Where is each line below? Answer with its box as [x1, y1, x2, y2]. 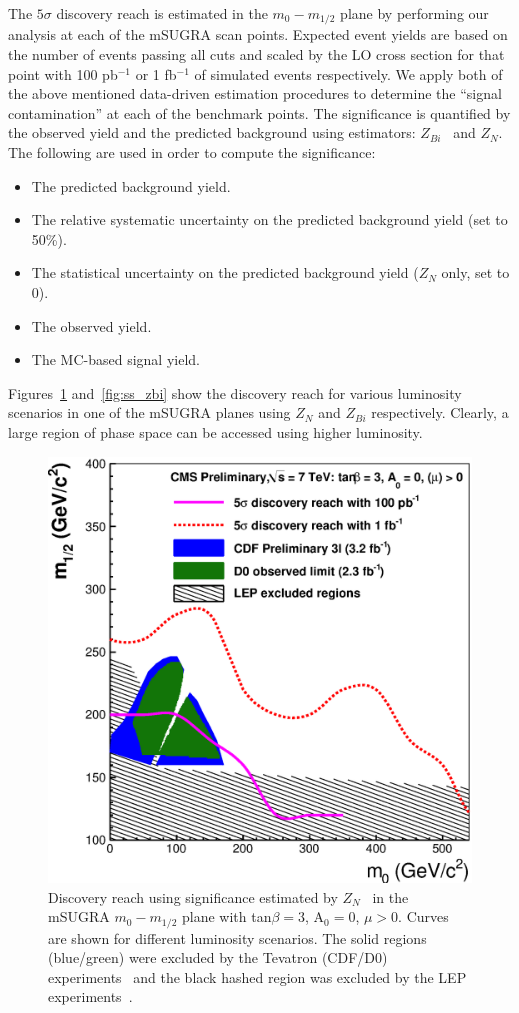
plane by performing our [340, 3, 489, 23]
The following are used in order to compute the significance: [8, 142, 376, 163]
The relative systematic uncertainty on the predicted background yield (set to [31, 209, 508, 230]
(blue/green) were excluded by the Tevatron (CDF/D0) [48, 947, 388, 968]
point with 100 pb [8, 63, 118, 84]
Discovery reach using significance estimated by [48, 886, 338, 907]
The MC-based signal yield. [31, 349, 200, 370]
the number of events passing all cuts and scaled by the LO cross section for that [8, 44, 505, 65]
